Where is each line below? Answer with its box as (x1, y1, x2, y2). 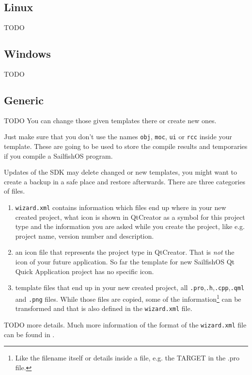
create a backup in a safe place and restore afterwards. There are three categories (4, 176, 245, 186)
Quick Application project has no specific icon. (15, 266, 154, 276)
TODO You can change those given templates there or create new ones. (4, 115, 217, 125)
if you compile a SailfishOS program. (4, 150, 113, 161)
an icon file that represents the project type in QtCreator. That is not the (15, 247, 235, 257)
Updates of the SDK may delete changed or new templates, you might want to (4, 167, 237, 177)
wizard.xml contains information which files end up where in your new (15, 202, 226, 212)
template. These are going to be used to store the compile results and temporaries (4, 141, 248, 151)
